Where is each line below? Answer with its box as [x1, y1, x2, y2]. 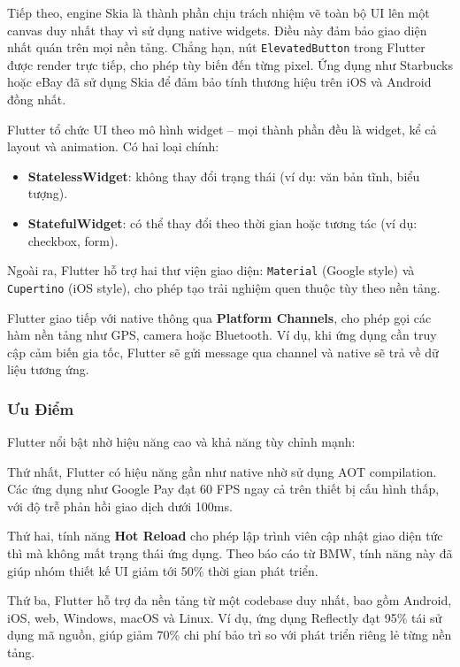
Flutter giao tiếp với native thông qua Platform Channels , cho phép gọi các [7, 308, 432, 326]
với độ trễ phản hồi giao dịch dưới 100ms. [7, 496, 233, 515]
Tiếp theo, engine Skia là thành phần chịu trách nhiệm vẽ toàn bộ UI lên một [7, 4, 430, 21]
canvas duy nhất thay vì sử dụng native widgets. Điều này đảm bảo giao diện [7, 20, 427, 39]
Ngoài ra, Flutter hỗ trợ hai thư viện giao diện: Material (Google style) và [7, 261, 415, 280]
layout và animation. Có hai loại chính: [7, 137, 219, 156]
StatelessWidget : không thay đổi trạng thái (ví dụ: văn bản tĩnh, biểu [27, 166, 420, 185]
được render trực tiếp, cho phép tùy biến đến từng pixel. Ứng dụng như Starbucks [7, 55, 453, 73]
